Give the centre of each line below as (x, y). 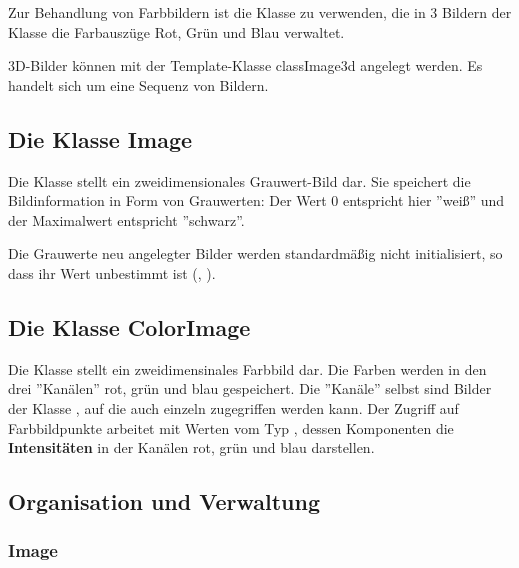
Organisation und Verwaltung (164, 501)
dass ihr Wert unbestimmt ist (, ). (112, 272)
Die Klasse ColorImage (129, 326)
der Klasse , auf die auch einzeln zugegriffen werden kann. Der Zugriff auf (233, 407)
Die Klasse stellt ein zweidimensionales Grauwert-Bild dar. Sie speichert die (239, 180)
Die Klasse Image (100, 138)
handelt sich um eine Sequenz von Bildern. (138, 84)
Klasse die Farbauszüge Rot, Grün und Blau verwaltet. (176, 31)
